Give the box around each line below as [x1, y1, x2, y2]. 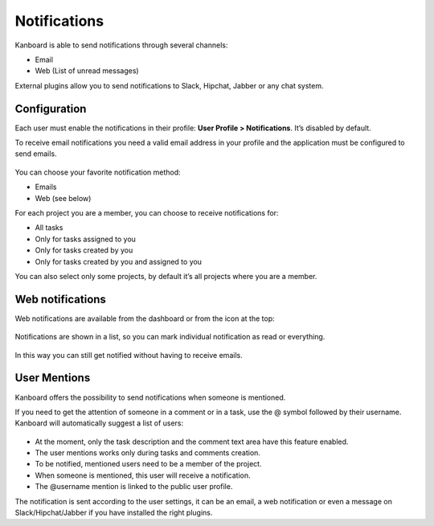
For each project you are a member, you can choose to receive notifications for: [14, 208, 279, 217]
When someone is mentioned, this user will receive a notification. [35, 471, 251, 480]
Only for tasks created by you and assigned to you [35, 257, 203, 266]
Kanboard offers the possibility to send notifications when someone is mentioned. [14, 392, 286, 402]
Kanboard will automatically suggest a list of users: [14, 418, 184, 428]
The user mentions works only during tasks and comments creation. [35, 448, 261, 458]
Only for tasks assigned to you [35, 234, 137, 244]
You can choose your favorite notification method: [14, 167, 181, 177]
